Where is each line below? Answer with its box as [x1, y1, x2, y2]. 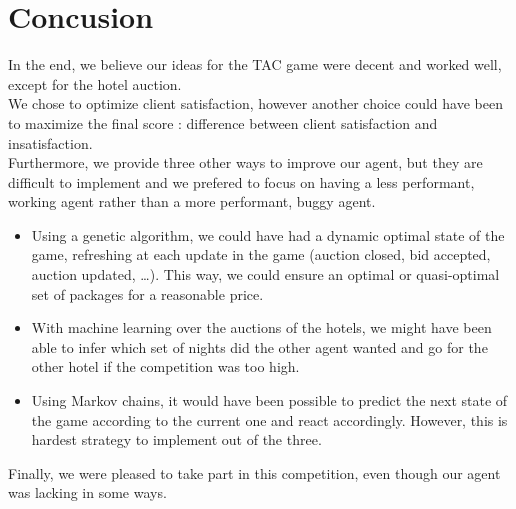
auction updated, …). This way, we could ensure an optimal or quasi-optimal [31, 264, 500, 285]
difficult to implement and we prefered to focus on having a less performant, [8, 171, 475, 192]
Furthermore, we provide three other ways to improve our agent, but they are [8, 152, 483, 173]
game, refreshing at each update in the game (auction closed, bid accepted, [31, 244, 491, 265]
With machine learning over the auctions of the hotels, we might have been [31, 317, 492, 338]
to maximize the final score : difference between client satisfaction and [8, 112, 438, 133]
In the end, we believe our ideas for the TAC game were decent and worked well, [8, 54, 502, 75]
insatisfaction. [8, 132, 93, 153]
